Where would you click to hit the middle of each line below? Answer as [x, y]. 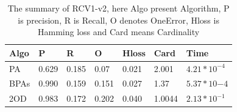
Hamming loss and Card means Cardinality [119, 32]
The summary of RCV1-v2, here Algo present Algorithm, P [118, 8]
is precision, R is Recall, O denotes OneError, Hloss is [118, 20]
